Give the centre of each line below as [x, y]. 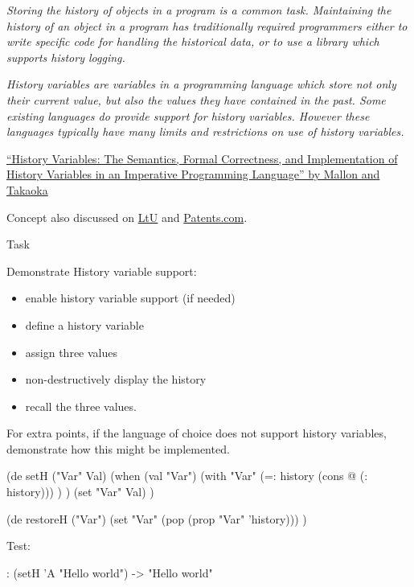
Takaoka [27, 189]
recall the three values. [81, 406]
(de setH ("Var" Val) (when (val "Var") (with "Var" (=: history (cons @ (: [187, 476]
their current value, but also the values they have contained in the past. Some [196, 99]
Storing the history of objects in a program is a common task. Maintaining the [199, 10]
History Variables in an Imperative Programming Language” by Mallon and [193, 174]
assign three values [71, 352]
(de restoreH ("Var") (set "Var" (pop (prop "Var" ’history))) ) [157, 518]
